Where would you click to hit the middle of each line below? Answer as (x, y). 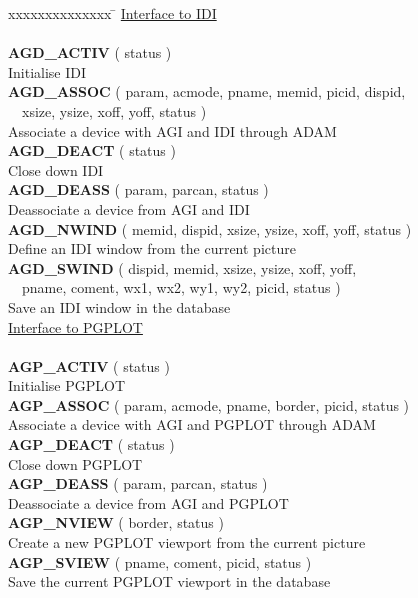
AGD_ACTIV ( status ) (90, 52)
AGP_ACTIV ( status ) (89, 365)
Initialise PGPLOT (67, 385)
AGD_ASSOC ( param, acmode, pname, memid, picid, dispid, (207, 91)
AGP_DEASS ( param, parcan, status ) (138, 483)
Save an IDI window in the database (119, 306)
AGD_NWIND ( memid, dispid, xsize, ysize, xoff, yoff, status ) (210, 228)
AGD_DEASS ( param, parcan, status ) (138, 189)
